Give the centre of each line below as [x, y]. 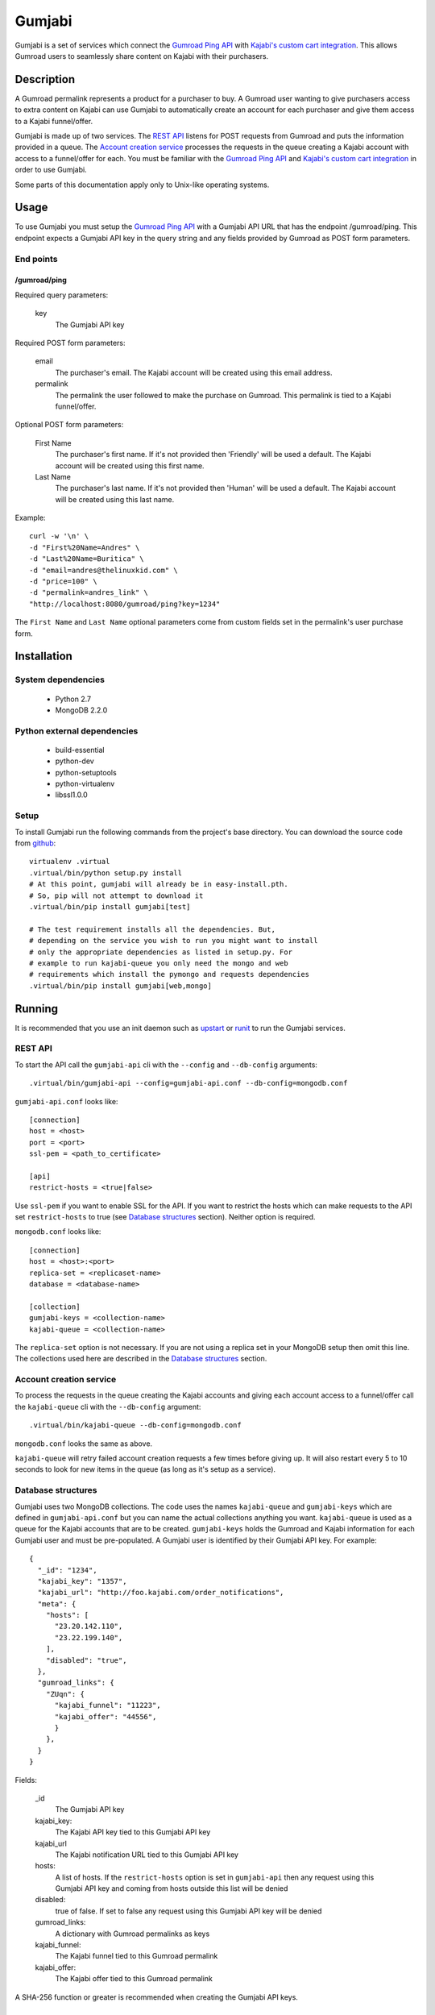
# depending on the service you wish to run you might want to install [174, 941]
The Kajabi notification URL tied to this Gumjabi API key [147, 1855]
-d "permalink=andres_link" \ [89, 593]
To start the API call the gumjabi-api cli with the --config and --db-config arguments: [166, 1065]
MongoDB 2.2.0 [81, 710]
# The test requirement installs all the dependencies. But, [152, 929]
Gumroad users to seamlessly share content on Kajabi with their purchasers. [142, 56]
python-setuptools [86, 772]
